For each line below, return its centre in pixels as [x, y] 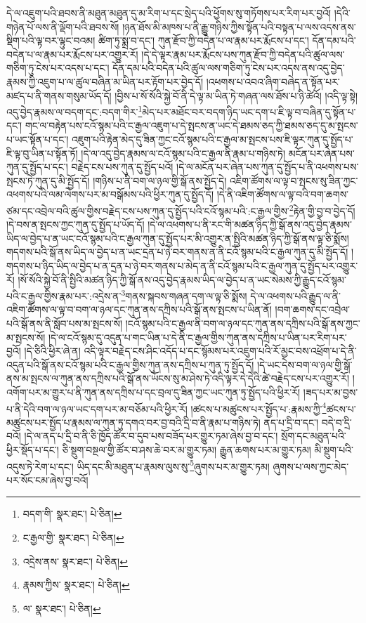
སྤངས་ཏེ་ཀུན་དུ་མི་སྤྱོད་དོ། [48, 180]
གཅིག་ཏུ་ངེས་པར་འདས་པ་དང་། [58, 68]
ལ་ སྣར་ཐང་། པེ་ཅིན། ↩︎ [62, 608]
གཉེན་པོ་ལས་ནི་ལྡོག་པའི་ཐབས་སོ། [63, 26]
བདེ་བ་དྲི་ [336, 422]
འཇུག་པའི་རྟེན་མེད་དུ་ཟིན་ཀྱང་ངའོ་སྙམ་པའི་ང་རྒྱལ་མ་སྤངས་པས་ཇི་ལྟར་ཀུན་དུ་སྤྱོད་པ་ [212, 139]
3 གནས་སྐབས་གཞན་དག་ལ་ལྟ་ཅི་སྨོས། [184, 295]
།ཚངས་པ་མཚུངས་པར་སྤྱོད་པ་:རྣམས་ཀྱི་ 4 [259, 407]
